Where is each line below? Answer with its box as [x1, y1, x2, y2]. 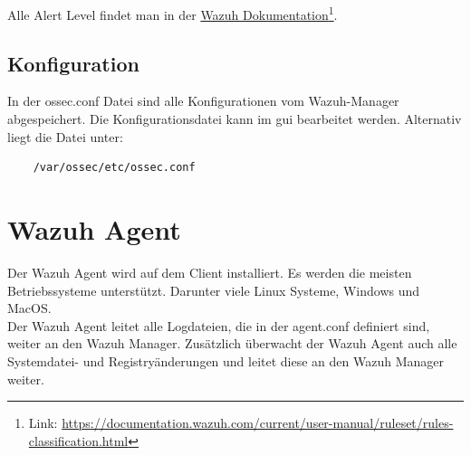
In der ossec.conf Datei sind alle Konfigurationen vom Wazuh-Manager [7, 91, 399, 110]
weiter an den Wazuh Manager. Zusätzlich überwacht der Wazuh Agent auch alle [7, 334, 457, 353]
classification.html [28, 431, 129, 450]
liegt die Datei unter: [7, 127, 123, 146]
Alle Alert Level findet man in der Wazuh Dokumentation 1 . [7, 3, 338, 24]
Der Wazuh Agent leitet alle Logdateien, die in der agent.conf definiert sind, [7, 316, 430, 335]
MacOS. [7, 299, 52, 318]
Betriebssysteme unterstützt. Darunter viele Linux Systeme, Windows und [7, 280, 420, 299]
